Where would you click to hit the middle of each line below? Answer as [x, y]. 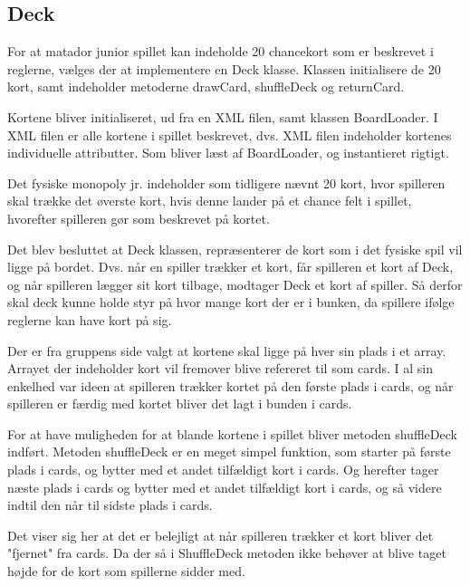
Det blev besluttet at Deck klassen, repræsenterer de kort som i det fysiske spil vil [235, 249]
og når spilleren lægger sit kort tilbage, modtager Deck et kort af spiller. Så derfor [235, 284]
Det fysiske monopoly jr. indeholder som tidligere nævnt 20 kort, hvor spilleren [226, 183]
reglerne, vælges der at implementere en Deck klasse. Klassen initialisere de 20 [224, 68]
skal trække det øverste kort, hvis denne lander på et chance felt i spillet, [210, 201]
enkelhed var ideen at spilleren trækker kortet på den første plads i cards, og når [230, 385]
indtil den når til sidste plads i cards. [110, 505]
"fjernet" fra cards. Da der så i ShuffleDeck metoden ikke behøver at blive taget [227, 553]
